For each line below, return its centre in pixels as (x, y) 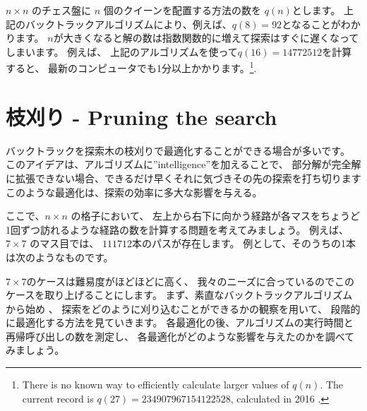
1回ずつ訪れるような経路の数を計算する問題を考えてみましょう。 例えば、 (178, 229)
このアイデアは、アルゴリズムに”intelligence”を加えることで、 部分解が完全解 (183, 164)
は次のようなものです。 (60, 257)
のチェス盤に (62, 10)
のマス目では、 (65, 243)
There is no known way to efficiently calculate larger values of (156, 385)
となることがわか (321, 24)
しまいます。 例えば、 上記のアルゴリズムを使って (122, 51)
